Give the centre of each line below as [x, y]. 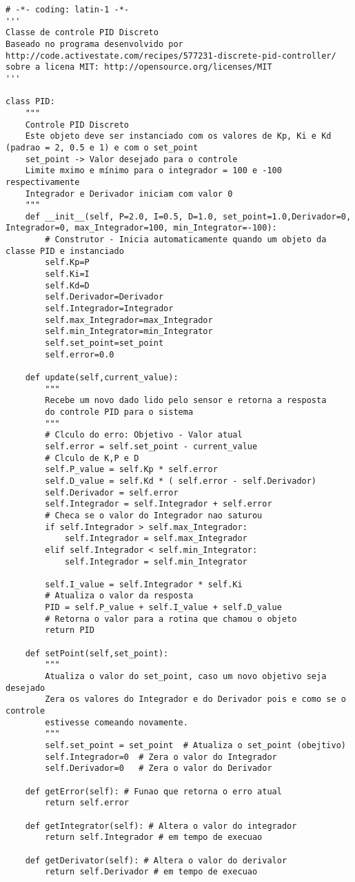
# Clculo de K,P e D [92, 458]
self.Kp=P [67, 263]
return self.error [87, 803]
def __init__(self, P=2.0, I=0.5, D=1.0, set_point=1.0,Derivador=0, [188, 216]
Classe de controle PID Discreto [82, 33]
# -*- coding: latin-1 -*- [67, 10]
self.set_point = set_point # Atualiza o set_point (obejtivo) [195, 745]
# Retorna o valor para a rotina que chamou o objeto [171, 619]
